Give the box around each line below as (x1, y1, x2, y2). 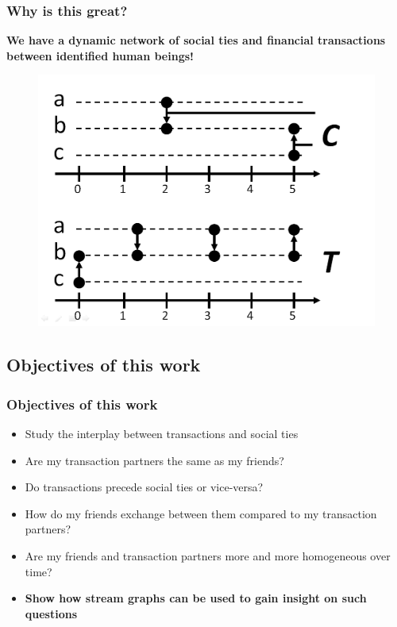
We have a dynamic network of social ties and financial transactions (6, 32, 386, 48)
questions (25, 605, 78, 621)
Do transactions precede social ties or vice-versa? (25, 479, 264, 495)
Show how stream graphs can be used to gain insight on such (25, 590, 367, 606)
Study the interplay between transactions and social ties (25, 425, 299, 442)
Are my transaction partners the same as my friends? (25, 452, 284, 468)
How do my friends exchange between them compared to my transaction (25, 505, 377, 521)
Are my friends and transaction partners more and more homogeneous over (25, 548, 391, 564)
